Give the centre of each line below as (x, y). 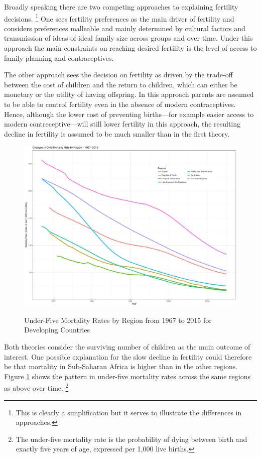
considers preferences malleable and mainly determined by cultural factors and (125, 28)
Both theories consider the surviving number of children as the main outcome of (127, 346)
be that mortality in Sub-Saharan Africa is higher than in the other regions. (121, 366)
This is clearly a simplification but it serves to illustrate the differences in (129, 412)
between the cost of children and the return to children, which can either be (121, 84)
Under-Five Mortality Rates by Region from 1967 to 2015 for (118, 320)
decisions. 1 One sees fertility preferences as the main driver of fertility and (119, 18)
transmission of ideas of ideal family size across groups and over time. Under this (128, 38)
